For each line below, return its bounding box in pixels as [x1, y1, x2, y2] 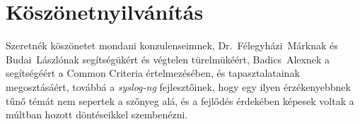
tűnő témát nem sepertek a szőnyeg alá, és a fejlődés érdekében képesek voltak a [6, 93, 354, 108]
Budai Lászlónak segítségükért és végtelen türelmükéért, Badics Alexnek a [6, 51, 330, 66]
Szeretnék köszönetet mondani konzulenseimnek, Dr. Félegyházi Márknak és [6, 38, 338, 53]
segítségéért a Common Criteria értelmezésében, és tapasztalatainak [6, 66, 300, 80]
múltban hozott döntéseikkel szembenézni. [6, 107, 188, 122]
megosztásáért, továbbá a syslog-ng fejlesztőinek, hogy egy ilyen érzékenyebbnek [6, 79, 351, 94]
